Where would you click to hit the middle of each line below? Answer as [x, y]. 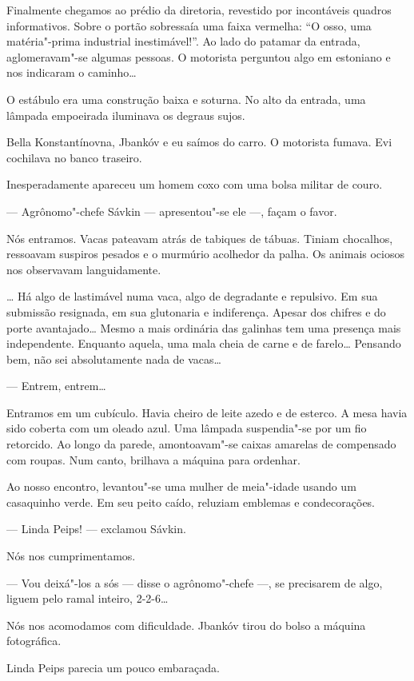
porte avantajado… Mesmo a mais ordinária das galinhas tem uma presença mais [204, 327]
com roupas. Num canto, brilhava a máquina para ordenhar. [153, 459]
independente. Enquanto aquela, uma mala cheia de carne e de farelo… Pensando [204, 343]
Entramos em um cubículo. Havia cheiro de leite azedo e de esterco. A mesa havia [207, 412]
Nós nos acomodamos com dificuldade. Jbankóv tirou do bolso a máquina [186, 625]
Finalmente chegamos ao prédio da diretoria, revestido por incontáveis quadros [199, 10]
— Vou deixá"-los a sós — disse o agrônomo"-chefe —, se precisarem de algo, [195, 582]
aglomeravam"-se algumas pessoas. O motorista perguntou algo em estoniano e [199, 56]
